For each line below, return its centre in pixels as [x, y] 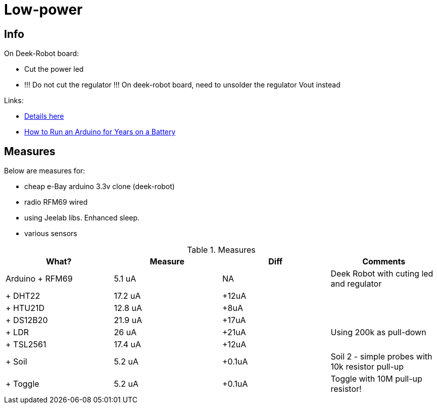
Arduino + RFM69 [39, 279]
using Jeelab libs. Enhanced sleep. [82, 218]
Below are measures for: [45, 171]
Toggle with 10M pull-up [376, 379]
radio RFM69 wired [56, 202]
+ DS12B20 [27, 320]
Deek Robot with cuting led [382, 274]
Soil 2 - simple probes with [381, 357]
